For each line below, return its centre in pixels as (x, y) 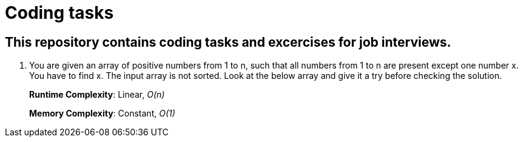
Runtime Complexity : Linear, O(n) (97, 95)
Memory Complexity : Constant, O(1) (102, 113)
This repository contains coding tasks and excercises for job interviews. (228, 42)
